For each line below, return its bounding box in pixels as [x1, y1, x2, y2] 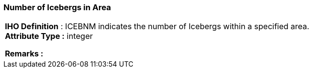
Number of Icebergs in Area [3, 2, 111, 12]
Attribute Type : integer [5, 31, 93, 41]
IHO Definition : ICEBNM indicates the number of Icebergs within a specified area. [5, 21, 310, 32]
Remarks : [5, 49, 43, 59]
